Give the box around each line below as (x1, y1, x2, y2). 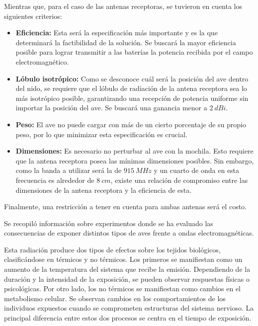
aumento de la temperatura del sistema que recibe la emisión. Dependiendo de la (4, 264, 251, 274)
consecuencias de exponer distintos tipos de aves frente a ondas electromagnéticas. (4, 228, 254, 238)
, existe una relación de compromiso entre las (110, 174, 248, 185)
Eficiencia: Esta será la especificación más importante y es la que (15, 27, 218, 38)
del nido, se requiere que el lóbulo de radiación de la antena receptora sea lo (15, 83, 247, 93)
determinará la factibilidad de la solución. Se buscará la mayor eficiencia (15, 37, 236, 47)
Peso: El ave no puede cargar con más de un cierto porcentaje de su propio (15, 119, 246, 129)
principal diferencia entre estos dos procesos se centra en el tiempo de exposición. (4, 313, 252, 323)
